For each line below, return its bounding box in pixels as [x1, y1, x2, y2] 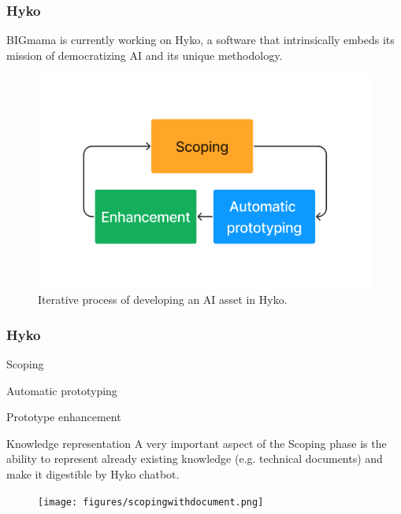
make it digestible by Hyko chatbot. [6, 466, 180, 483]
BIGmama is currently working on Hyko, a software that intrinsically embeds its [6, 31, 395, 48]
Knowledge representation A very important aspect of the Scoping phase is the [6, 434, 387, 451]
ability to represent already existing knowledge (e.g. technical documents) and [6, 450, 383, 467]
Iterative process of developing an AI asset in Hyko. [38, 291, 288, 308]
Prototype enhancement [6, 409, 121, 425]
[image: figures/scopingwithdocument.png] [38, 496, 264, 508]
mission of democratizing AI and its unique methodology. [6, 46, 283, 63]
